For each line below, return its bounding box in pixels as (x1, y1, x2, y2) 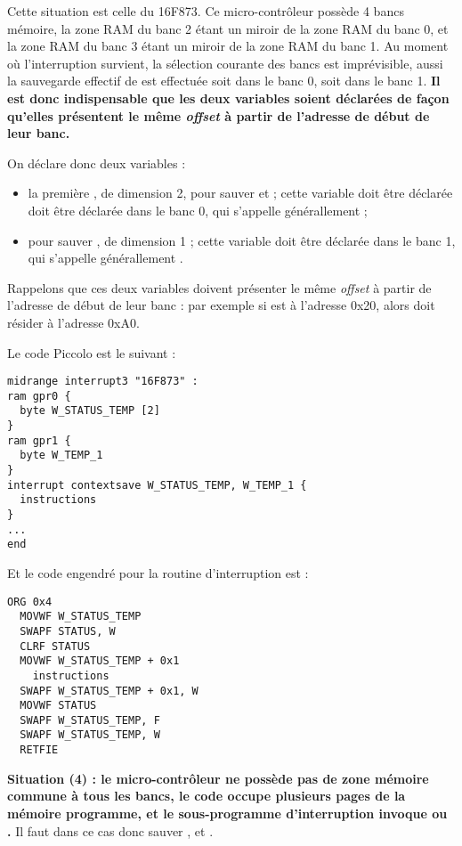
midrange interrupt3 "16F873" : (7, 375, 199, 388)
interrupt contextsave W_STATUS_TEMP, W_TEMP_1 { (7, 478, 307, 492)
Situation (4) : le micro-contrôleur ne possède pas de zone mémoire (7, 769, 429, 787)
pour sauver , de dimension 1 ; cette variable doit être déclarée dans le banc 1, (28, 231, 456, 249)
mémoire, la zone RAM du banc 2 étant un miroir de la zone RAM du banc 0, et (7, 19, 449, 37)
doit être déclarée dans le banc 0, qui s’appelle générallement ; (28, 200, 368, 219)
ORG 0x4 (7, 595, 53, 608)
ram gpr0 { (7, 389, 71, 403)
